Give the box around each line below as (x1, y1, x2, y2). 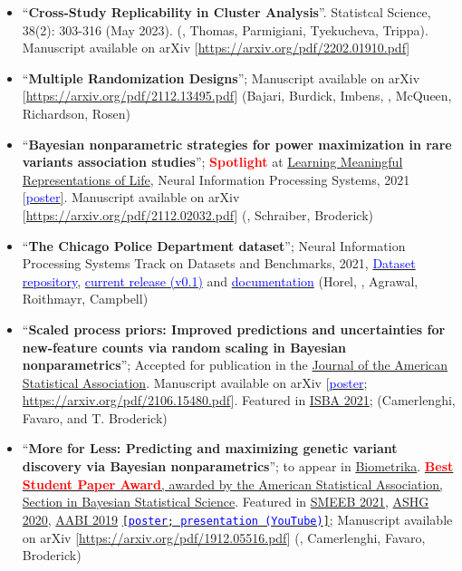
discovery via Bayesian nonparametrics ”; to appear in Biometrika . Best (22, 457, 454, 476)
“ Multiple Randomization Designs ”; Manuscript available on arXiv (22, 68, 420, 87)
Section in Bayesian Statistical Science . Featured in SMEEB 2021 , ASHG (22, 492, 429, 511)
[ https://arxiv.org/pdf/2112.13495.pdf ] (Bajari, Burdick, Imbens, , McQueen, (22, 86, 452, 105)
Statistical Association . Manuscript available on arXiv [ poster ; (22, 373, 368, 392)
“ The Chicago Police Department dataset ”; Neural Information (22, 236, 406, 255)
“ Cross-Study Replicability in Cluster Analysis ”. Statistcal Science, (22, 3, 431, 21)
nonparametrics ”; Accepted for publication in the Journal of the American (22, 355, 448, 374)
